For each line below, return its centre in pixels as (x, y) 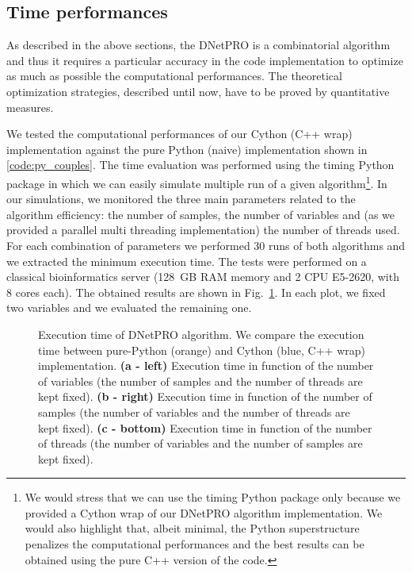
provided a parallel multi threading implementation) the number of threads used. (203, 230)
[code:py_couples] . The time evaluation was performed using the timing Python (200, 165)
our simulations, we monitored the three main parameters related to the (181, 199)
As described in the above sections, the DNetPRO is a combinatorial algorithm (198, 45)
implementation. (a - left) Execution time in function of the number (206, 365)
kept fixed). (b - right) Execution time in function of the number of (205, 396)
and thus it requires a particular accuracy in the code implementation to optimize (205, 60)
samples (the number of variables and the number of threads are (194, 411)
